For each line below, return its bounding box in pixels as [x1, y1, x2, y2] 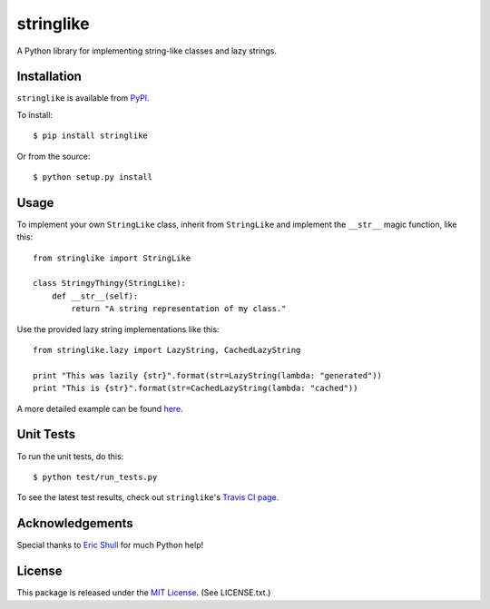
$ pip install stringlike [33, 131, 149, 141]
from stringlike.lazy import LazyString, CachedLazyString [33, 345, 301, 356]
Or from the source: [16, 151, 91, 162]
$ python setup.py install [33, 172, 153, 182]
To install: [16, 109, 54, 120]
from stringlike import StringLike [33, 252, 191, 263]
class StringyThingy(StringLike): [33, 278, 186, 289]
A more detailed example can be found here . [16, 403, 183, 414]
